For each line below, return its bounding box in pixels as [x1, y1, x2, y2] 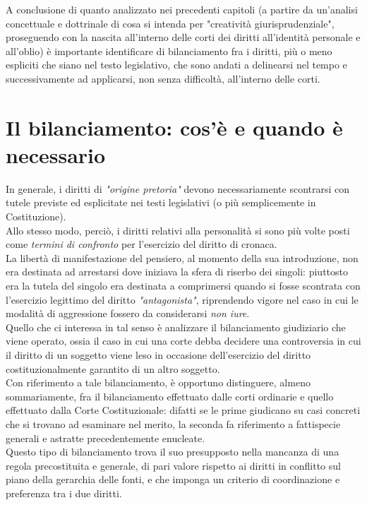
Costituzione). [6, 209, 66, 224]
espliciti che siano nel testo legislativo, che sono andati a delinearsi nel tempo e [6, 57, 347, 72]
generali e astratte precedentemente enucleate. [6, 430, 205, 445]
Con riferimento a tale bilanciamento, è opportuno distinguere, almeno [6, 375, 311, 390]
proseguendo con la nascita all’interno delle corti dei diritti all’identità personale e [6, 30, 361, 44]
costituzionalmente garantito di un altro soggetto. [6, 361, 220, 376]
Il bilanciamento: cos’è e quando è [6, 112, 343, 141]
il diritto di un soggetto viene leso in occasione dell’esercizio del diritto [6, 347, 311, 362]
